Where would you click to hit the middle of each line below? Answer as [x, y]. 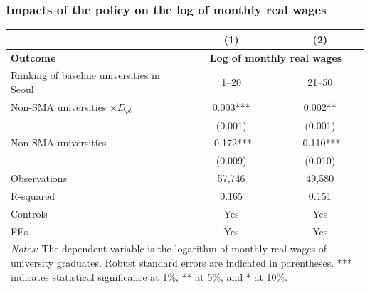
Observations [39, 178]
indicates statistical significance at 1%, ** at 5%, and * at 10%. [149, 276]
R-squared [33, 195]
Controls [29, 213]
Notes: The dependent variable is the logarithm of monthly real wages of [169, 249]
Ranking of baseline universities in [85, 75]
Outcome [33, 57]
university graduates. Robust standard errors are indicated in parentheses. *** [181, 263]
